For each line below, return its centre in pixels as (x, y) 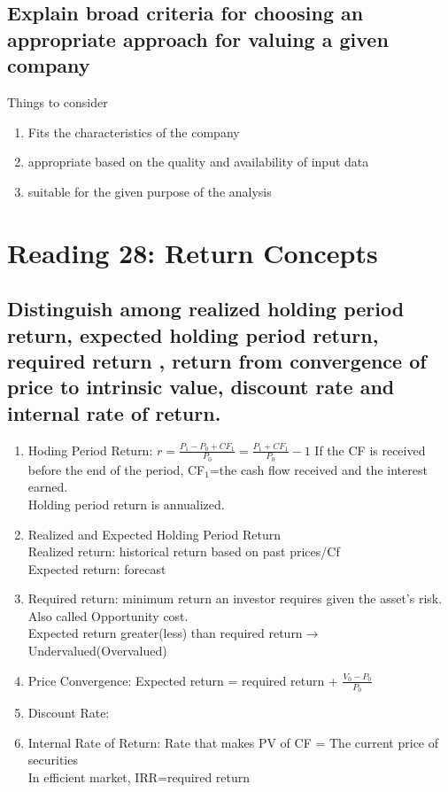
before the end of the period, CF (116, 469)
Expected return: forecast (97, 568)
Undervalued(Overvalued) (97, 651)
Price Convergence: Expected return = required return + (183, 680)
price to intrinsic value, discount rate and (201, 387)
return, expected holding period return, (193, 334)
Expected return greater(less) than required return (165, 633)
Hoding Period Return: (90, 450)
